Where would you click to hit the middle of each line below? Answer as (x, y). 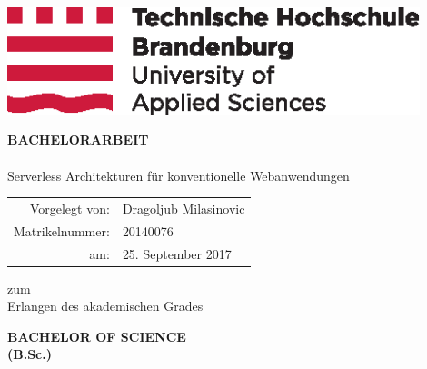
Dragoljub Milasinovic (184, 208)
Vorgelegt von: (70, 208)
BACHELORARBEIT (78, 140)
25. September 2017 (177, 253)
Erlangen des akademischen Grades (105, 306)
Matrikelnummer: (62, 230)
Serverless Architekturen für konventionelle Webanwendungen (179, 175)
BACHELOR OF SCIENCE (97, 336)
